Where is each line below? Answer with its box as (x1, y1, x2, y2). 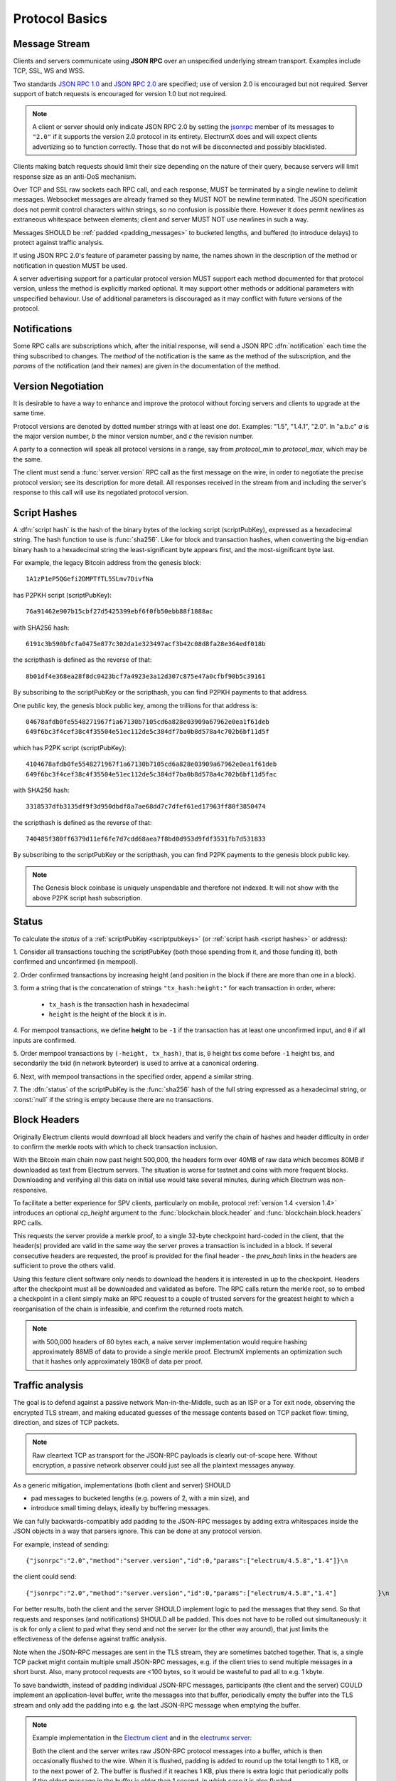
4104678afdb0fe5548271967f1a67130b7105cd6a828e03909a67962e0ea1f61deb (26, 760, 277, 769)
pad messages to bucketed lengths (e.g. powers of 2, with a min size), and (31, 1494, 250, 1502)
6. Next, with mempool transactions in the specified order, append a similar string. (13, 1072, 254, 1081)
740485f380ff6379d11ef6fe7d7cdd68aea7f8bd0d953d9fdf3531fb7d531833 (26, 835, 266, 843)
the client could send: (13, 1572, 77, 1581)
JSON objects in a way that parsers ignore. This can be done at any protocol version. (13, 1527, 262, 1535)
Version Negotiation (13, 380, 105, 392)
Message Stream (13, 38, 90, 50)
